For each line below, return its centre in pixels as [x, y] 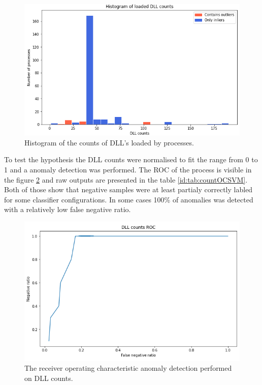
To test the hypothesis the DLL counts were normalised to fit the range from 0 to [131, 159]
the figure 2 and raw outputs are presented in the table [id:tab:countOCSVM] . [126, 179]
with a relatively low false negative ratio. [68, 209]
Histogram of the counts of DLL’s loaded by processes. [109, 142]
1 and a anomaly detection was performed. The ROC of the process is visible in [128, 170]
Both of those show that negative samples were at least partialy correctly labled [128, 189]
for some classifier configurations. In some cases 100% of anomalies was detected [129, 199]
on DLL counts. [49, 378]
